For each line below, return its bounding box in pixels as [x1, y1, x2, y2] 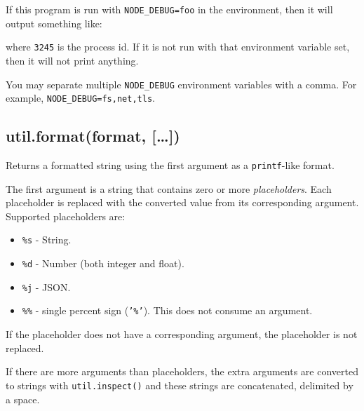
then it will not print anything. [6, 53, 139, 67]
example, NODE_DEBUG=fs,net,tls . [6, 90, 155, 105]
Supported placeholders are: [6, 208, 126, 223]
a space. [6, 391, 40, 406]
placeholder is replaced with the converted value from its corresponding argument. [6, 195, 359, 210]
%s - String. [22, 232, 72, 247]
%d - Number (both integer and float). [22, 256, 184, 271]
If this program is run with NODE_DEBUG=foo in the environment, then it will [6, 2, 333, 16]
